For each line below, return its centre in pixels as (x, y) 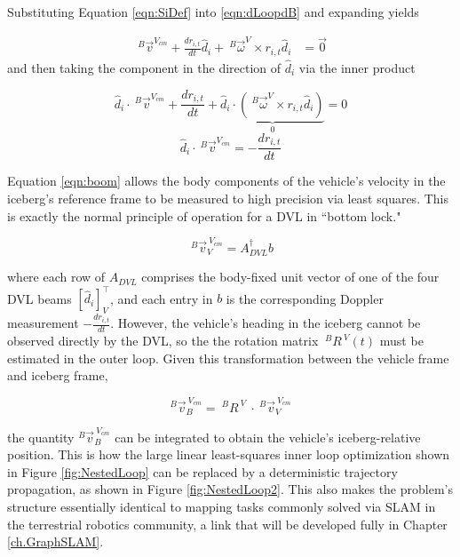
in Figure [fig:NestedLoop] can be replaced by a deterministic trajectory (202, 471)
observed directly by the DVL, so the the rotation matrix (163, 341)
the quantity (41, 437)
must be (401, 341)
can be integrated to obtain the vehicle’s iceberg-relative (268, 437)
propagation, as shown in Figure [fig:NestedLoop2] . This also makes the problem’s (230, 489)
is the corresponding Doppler (305, 298)
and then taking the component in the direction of (144, 68)
